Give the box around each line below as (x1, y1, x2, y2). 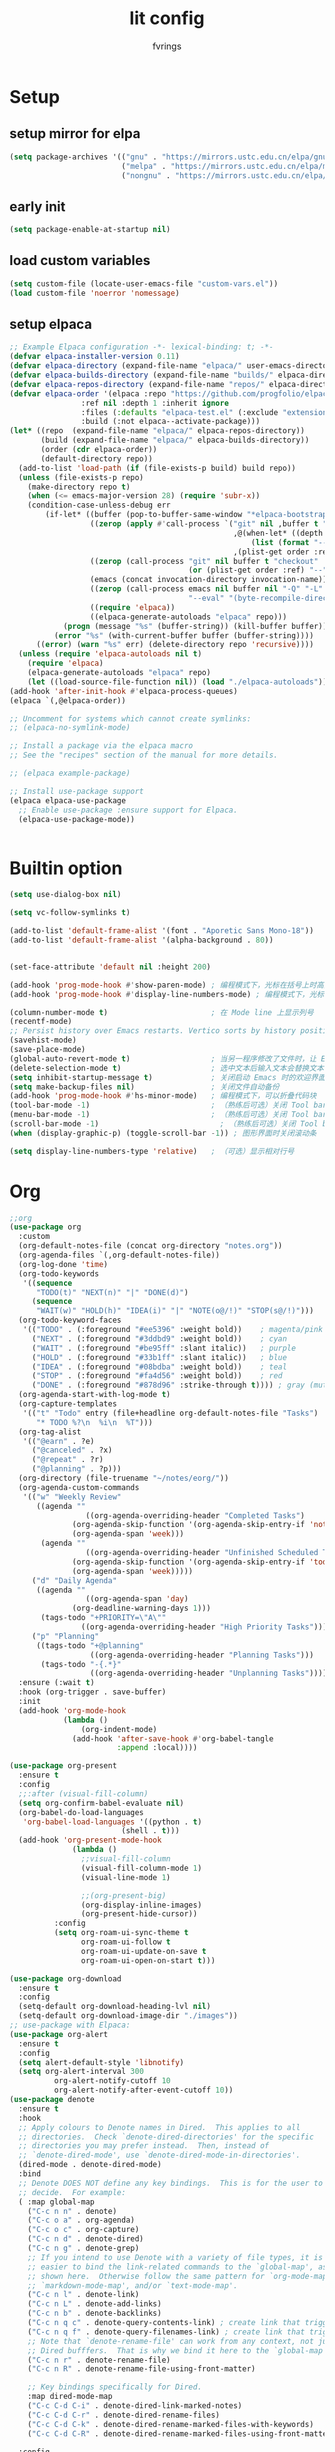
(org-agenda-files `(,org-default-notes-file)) (18, 1250, 221, 1261)
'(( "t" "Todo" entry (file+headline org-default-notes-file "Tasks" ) (22, 1408, 319, 1418)
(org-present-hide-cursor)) (80, 1909, 198, 1919)
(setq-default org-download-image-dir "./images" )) (18, 2011, 239, 2021)
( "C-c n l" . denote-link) (27, 2290, 140, 2300)
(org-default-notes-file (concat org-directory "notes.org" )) (18, 1241, 283, 1251)
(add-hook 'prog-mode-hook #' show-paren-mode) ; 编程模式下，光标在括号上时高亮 (9, 980, 332, 990)
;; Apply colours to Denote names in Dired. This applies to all (18, 2122, 301, 2132)
